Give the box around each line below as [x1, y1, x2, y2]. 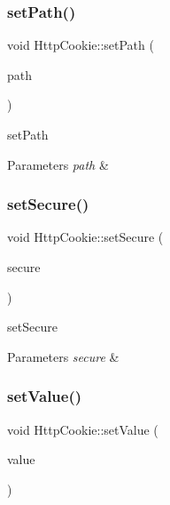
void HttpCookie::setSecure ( [7, 228, 164, 246]
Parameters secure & [7, 347, 120, 365]
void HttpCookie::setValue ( [7, 420, 158, 438]
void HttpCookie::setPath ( [7, 36, 154, 54]
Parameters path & [7, 155, 109, 173]
